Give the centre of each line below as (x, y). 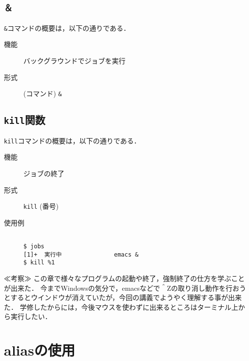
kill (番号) (41, 206)
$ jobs (34, 246)
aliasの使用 (39, 350)
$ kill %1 (39, 263)
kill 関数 (25, 120)
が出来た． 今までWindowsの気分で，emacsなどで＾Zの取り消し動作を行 (118, 288)
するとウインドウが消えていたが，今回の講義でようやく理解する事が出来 (126, 297)
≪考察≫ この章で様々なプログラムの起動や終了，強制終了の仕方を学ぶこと (124, 278)
